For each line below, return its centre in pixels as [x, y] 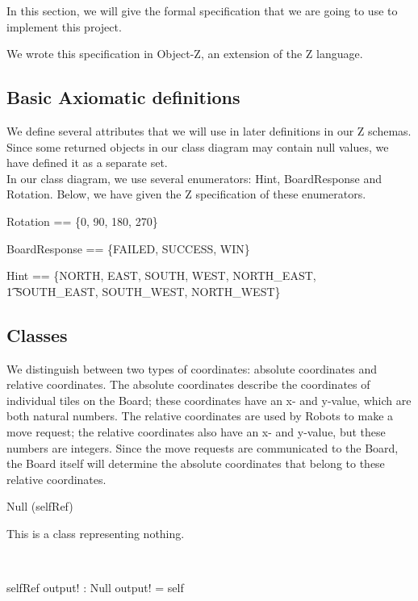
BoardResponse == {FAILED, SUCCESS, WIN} [128, 248]
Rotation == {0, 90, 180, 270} [82, 221]
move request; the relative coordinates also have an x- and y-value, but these [196, 431]
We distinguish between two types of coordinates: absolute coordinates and [192, 368]
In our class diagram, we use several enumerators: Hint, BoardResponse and [194, 178]
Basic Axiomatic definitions [123, 97]
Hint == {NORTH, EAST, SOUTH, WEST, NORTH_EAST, [161, 275]
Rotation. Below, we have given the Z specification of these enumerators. [186, 194]
